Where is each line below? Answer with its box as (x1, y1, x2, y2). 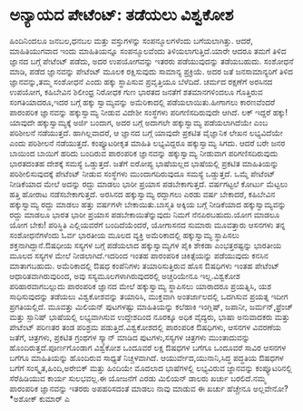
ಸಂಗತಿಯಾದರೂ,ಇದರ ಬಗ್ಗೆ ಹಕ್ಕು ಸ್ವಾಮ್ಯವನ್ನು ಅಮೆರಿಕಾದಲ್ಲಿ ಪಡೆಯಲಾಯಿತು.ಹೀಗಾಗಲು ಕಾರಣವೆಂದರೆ (9, 96, 275, 107)
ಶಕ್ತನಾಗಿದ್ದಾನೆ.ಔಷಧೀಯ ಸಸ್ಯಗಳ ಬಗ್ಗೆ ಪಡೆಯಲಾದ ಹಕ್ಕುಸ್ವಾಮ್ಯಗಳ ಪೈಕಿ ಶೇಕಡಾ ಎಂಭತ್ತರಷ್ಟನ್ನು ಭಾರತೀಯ (9, 239, 282, 250)
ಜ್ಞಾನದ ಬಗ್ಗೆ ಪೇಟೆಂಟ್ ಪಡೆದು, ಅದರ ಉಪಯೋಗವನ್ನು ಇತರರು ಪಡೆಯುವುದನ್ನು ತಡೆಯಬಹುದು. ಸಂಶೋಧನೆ (9, 55, 294, 66)
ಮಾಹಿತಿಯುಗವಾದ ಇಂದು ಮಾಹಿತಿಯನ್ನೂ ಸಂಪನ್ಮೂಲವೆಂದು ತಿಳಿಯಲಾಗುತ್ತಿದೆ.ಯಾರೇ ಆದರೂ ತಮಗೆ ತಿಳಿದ (9, 45, 287, 56)
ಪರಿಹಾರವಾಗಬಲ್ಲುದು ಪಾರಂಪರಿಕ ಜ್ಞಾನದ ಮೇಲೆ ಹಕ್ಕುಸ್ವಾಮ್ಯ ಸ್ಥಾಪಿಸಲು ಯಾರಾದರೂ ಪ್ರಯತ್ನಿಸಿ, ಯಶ (9, 280, 272, 291)
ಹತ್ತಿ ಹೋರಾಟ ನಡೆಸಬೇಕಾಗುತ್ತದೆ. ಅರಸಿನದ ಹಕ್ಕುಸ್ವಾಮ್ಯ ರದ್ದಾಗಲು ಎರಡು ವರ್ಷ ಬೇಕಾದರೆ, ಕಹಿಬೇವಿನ (9, 188, 276, 199)
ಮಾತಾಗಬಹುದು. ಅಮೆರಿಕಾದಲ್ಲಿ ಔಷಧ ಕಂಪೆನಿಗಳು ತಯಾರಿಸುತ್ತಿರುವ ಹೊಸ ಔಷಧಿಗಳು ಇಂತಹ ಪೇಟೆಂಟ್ (9, 260, 279, 271)
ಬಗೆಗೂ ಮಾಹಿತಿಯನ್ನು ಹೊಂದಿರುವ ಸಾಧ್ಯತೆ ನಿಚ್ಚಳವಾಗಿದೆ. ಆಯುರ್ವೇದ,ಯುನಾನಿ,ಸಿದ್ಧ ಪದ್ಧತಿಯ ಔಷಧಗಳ (9, 352, 284, 363)
